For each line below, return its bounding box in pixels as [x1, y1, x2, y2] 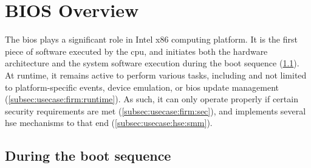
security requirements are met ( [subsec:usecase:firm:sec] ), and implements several [5, 104, 306, 117]
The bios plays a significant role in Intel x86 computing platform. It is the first [5, 33, 298, 46]
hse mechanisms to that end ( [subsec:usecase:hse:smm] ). [5, 116, 213, 129]
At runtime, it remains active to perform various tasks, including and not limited [5, 68, 307, 81]
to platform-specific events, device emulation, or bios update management [5, 80, 279, 93]
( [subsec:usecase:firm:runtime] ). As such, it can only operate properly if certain [5, 93, 298, 105]
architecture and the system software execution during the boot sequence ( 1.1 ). [5, 57, 299, 69]
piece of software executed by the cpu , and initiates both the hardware [5, 44, 268, 57]
